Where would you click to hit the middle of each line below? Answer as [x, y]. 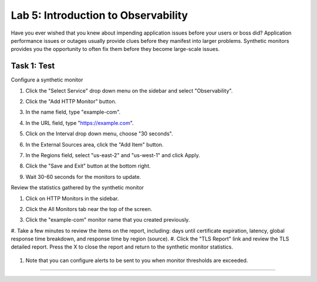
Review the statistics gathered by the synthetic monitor [77, 188]
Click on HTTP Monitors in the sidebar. [72, 198]
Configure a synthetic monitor [47, 80]
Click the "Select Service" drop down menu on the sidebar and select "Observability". [129, 90]
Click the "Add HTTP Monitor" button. [71, 101]
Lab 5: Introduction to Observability [99, 15]
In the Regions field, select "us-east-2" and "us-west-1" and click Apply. [113, 155]
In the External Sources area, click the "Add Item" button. [95, 144]
